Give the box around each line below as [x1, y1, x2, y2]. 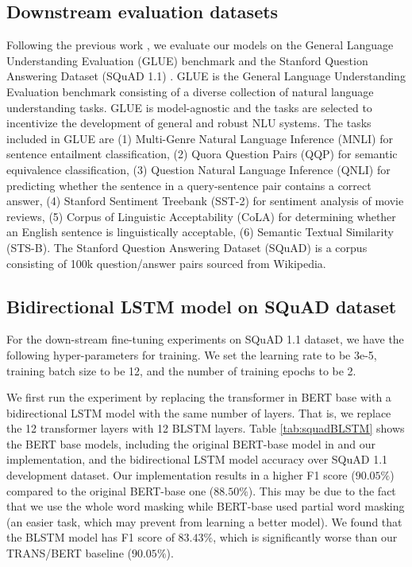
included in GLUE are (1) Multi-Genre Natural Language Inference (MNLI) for [6, 130, 393, 146]
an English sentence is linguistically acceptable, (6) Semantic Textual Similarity [6, 223, 394, 240]
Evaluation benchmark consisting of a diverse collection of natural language [6, 83, 374, 99]
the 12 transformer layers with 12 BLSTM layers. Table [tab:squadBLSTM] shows [6, 420, 405, 437]
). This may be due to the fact [248, 482, 396, 499]
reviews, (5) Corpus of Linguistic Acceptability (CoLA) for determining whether [6, 208, 396, 224]
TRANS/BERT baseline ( [6, 545, 132, 561]
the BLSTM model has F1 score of [6, 529, 175, 546]
